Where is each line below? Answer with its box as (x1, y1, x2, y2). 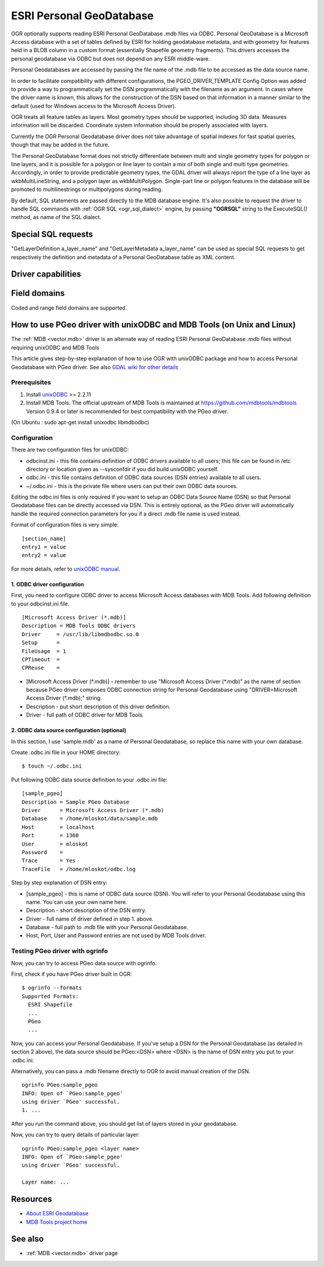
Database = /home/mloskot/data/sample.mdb (22, 815, 158, 822)
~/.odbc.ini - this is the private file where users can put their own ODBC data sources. (26, 482, 238, 489)
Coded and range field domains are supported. (11, 304, 127, 311)
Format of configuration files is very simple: (11, 521, 119, 528)
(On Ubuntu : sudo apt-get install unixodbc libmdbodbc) (11, 418, 149, 426)
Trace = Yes (22, 857, 76, 864)
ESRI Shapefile (28, 1001, 73, 1008)
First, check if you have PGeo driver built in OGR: (11, 971, 132, 978)
